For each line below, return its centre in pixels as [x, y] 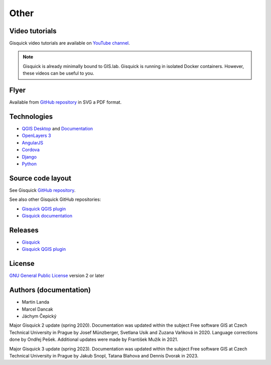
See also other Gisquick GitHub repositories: [55, 199]
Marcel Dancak [37, 309]
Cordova [31, 150]
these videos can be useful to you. [58, 74]
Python [29, 164]
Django [29, 157]
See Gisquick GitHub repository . [42, 190]
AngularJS [33, 142]
